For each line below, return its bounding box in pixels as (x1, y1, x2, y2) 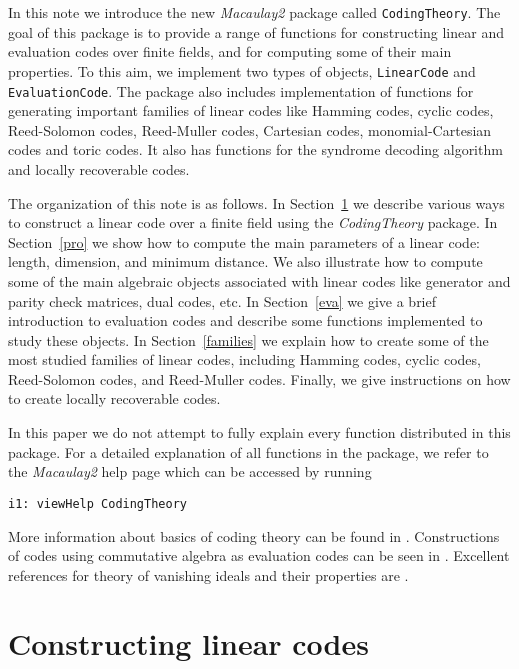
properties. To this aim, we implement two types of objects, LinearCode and (8, 60, 476, 81)
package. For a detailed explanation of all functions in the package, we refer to (8, 441, 489, 462)
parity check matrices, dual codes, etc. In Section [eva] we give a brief (8, 290, 437, 311)
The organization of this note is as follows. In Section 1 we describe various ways (8, 192, 505, 213)
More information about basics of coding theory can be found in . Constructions (8, 525, 500, 546)
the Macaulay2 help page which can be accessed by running (8, 461, 372, 482)
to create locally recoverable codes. (8, 388, 221, 409)
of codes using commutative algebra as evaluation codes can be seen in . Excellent (8, 545, 510, 566)
